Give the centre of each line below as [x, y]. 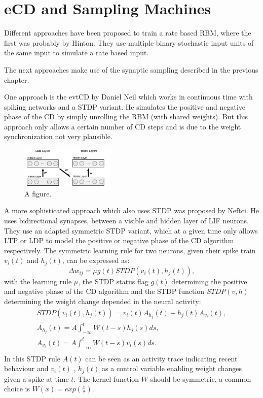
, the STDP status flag [113, 281]
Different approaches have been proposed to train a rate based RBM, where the [128, 33]
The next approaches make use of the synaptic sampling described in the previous [131, 69]
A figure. [38, 193]
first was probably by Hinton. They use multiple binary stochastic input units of [129, 42]
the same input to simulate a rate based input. [77, 53]
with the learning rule [38, 281]
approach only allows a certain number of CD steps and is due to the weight [123, 126]
